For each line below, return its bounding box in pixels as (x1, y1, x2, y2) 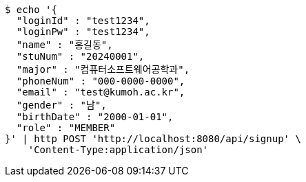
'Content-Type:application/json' (28, 144, 209, 155)
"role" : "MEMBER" (16, 122, 116, 133)
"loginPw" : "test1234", (16, 26, 150, 37)
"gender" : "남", (16, 100, 107, 111)
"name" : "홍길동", (16, 39, 113, 50)
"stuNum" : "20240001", (16, 51, 145, 62)
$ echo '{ (5, 4, 57, 15)
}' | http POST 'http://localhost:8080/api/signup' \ (5, 133, 301, 144)
